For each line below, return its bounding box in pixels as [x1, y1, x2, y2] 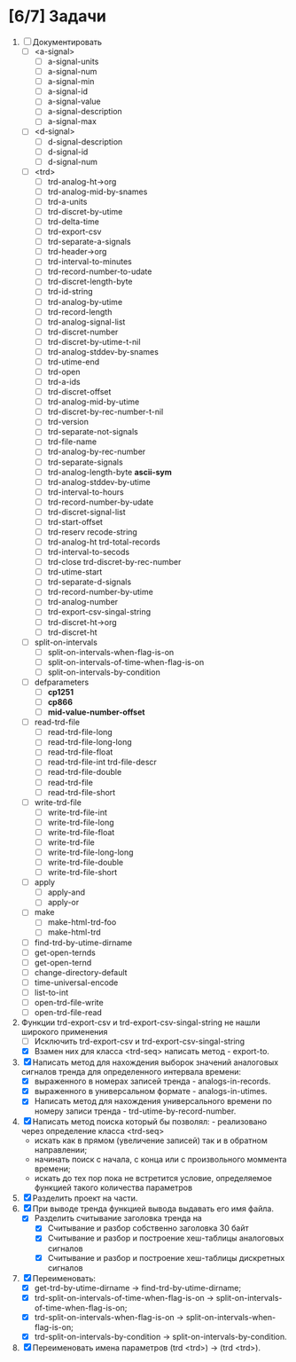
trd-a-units [47, 196, 88, 207]
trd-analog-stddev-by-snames [47, 346, 159, 356]
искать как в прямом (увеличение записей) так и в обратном [34, 1135, 268, 1146]
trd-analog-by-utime [47, 296, 123, 307]
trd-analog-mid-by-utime [47, 396, 140, 407]
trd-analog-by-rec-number [47, 446, 146, 458]
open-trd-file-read [34, 1006, 103, 1017]
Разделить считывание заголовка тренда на [34, 1213, 203, 1224]
